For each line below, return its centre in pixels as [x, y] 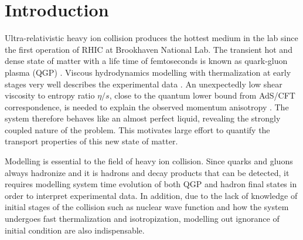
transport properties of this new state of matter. [91, 141]
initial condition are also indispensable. [75, 230]
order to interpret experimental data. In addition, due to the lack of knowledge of [151, 195]
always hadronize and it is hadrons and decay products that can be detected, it [147, 172]
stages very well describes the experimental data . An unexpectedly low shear [144, 84]
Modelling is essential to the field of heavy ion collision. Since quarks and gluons [149, 161]
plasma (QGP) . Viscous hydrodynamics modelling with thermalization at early [148, 72]
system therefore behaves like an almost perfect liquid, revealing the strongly [143, 118]
